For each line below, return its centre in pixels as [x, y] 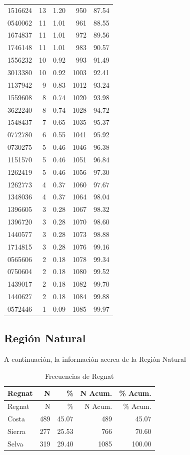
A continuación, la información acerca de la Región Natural [95, 359]
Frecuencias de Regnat [79, 376]
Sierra [16, 431]
